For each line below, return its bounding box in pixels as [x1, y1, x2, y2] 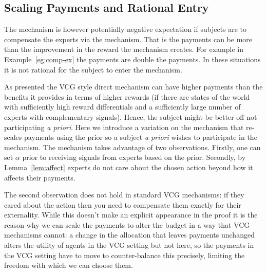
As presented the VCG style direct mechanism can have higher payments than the [4, 81, 263, 92]
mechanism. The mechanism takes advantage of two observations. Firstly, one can [4, 141, 261, 152]
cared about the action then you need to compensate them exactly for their [4, 199, 241, 210]
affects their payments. [4, 172, 75, 183]
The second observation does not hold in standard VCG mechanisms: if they [4, 189, 244, 200]
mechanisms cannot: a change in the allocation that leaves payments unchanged [4, 229, 255, 240]
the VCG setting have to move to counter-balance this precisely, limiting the [4, 249, 245, 260]
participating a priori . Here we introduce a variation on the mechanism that [4, 121, 244, 132]
